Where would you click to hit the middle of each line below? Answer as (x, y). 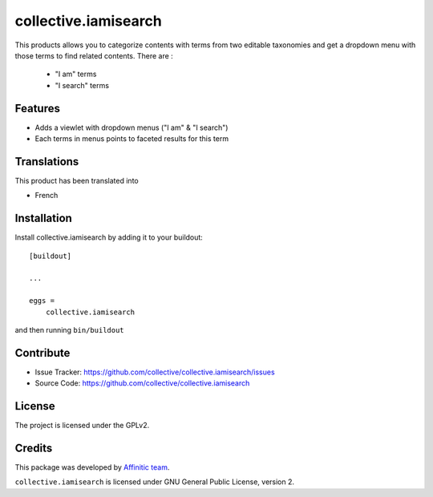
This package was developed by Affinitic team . (92, 467)
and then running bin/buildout (69, 329)
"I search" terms (82, 85)
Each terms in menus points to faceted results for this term (132, 139)
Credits (34, 448)
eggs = (42, 301)
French (47, 196)
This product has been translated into (77, 180)
